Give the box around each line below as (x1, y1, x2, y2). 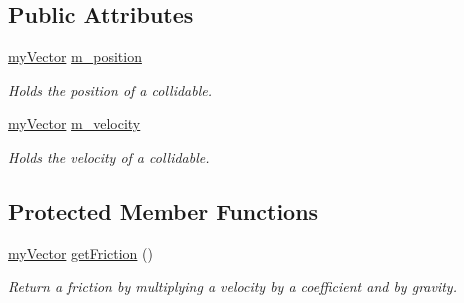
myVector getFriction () (8, 242, 153, 263)
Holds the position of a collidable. (8, 79, 213, 100)
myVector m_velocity (8, 113, 141, 134)
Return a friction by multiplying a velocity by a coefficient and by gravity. (8, 276, 457, 297)
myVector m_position (8, 46, 142, 67)
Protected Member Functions (8, 195, 319, 226)
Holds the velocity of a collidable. (8, 146, 210, 167)
